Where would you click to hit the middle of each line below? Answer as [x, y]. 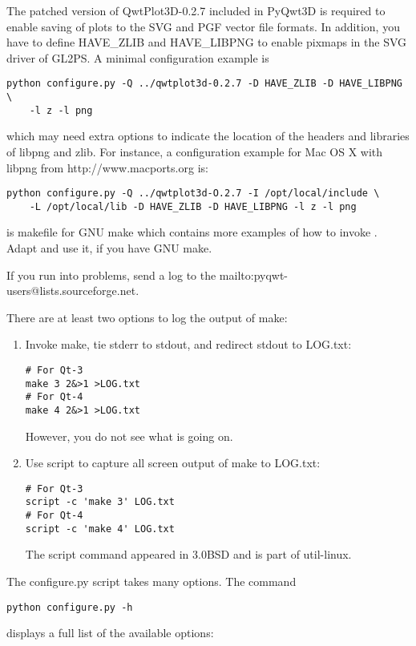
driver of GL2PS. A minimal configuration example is [138, 57]
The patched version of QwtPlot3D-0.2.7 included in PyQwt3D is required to [196, 10]
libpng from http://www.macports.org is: [107, 167]
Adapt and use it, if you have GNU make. [109, 248]
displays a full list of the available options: [110, 633]
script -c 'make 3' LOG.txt [100, 502]
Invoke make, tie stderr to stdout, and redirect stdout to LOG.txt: [188, 344]
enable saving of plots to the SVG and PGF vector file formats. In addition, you [203, 26]
